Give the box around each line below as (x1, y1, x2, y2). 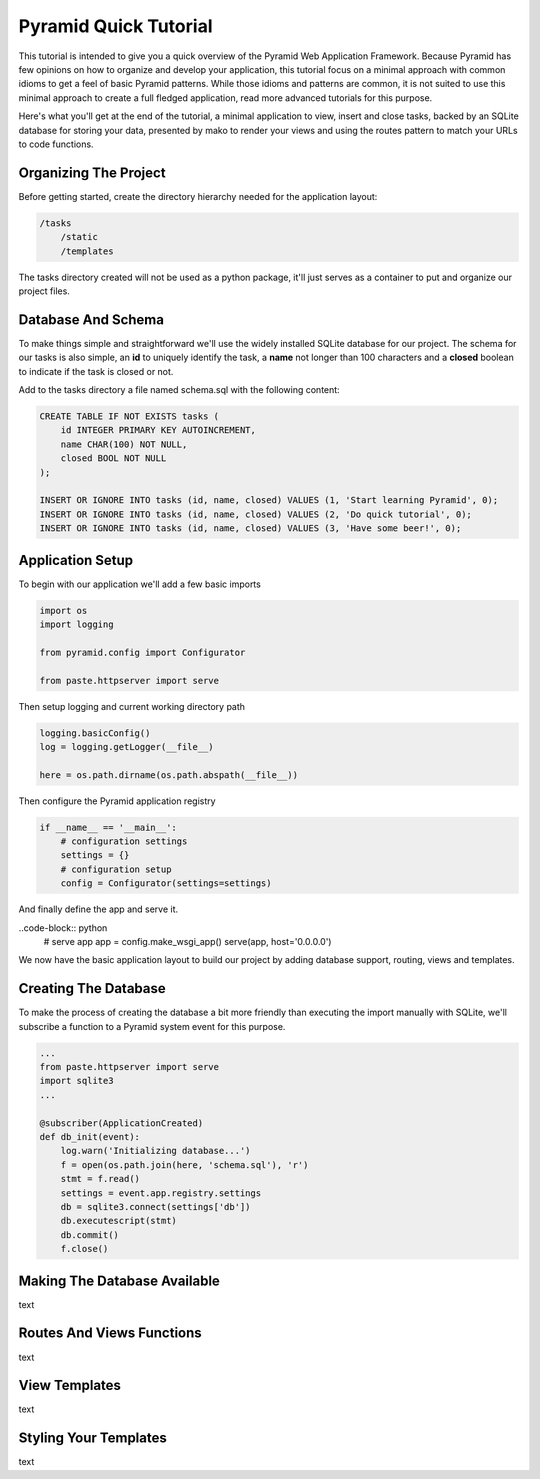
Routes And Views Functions (18, 1325, 202, 1342)
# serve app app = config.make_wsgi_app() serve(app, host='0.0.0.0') (43, 936, 332, 947)
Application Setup (18, 551, 134, 569)
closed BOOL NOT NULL (60, 453, 167, 464)
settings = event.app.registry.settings (60, 1187, 262, 1199)
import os (39, 605, 88, 616)
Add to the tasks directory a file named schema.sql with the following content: (18, 384, 340, 396)
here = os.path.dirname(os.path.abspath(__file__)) (39, 769, 299, 780)
